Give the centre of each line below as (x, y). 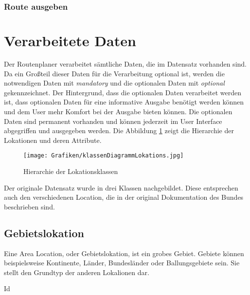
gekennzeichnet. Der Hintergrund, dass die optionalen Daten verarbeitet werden (123, 92)
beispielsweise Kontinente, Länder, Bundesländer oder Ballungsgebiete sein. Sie (122, 263)
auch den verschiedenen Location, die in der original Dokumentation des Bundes (124, 197)
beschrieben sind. (29, 206)
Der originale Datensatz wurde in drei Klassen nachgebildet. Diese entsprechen (121, 187)
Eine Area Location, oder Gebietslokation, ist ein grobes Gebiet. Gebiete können (124, 253)
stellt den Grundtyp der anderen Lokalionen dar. (77, 272)
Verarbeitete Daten (70, 41)
